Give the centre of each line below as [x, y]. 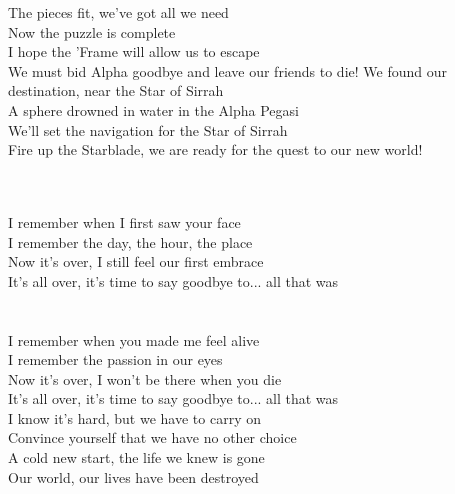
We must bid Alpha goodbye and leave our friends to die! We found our [227, 70]
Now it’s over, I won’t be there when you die [145, 378]
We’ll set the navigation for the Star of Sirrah [148, 129]
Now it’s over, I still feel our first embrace [136, 261]
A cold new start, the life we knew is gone [136, 457]
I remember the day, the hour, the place [130, 241]
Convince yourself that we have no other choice [152, 437]
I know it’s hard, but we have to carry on [134, 417]
